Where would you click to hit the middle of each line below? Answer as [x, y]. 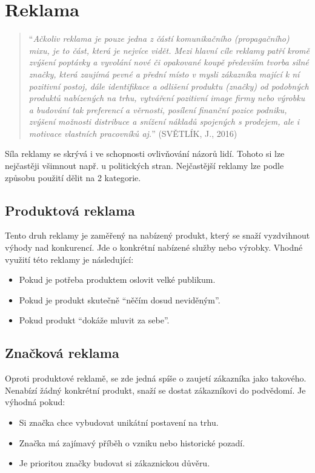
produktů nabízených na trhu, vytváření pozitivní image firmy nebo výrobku [167, 98]
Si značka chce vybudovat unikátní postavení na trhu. [119, 422]
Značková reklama [62, 353]
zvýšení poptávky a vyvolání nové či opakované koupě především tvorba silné [169, 62]
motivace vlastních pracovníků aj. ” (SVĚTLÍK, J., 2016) [133, 133]
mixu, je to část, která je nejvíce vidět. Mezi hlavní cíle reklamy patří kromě [169, 50]
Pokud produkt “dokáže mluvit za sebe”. [94, 320]
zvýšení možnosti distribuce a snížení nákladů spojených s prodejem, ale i [164, 121]
